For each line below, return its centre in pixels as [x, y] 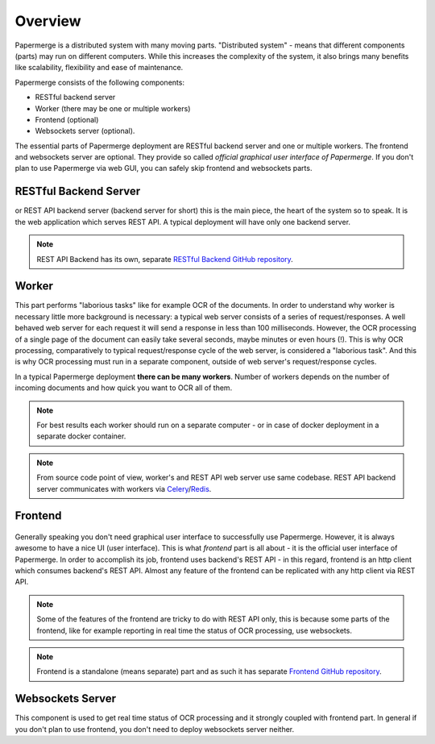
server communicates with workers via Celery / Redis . [124, 488]
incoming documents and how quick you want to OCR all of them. [124, 388]
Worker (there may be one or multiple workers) [113, 108]
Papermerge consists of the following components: [100, 82]
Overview [48, 21]
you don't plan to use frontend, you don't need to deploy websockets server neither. [155, 729]
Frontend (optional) [67, 119]
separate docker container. [81, 436]
